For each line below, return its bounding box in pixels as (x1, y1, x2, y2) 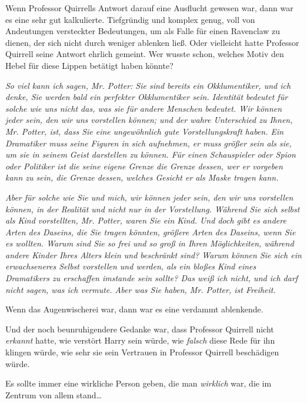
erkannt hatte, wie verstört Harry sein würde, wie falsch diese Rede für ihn (5, 334, 275, 347)
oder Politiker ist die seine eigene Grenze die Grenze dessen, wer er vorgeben (5, 159, 283, 172)
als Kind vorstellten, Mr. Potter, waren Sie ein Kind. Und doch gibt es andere (5, 214, 286, 227)
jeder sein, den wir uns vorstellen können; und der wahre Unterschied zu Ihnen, (5, 114, 293, 126)
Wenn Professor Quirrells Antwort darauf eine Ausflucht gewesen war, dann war (5, 2, 293, 14)
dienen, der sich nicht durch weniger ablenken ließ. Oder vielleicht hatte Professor (5, 36, 299, 48)
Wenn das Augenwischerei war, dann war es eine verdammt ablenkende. (5, 303, 263, 315)
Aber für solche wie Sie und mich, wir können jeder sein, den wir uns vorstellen (5, 191, 293, 203)
